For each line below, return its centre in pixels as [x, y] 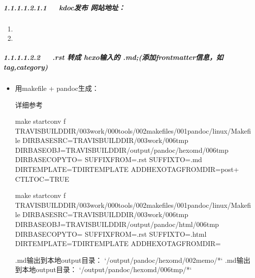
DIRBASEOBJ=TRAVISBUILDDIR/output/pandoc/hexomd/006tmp [122, 150]
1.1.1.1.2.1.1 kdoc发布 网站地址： [64, 7]
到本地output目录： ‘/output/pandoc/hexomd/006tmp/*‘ [103, 269]
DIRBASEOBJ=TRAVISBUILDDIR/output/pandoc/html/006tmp [117, 224]
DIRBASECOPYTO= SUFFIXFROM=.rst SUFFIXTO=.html [111, 234]
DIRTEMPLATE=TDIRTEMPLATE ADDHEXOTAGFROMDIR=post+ [127, 169]
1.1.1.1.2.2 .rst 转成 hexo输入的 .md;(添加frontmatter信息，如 [113, 57]
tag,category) [26, 67]
